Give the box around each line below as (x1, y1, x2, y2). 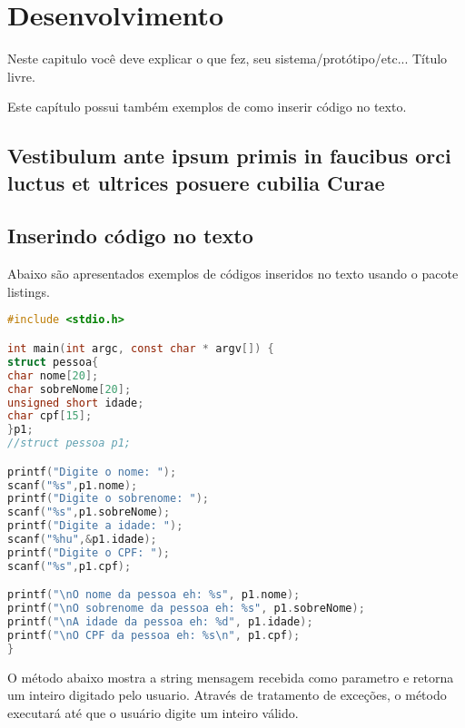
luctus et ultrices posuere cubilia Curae (7, 168, 385, 196)
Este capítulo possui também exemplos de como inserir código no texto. (7, 97, 407, 116)
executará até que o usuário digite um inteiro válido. (7, 703, 299, 722)
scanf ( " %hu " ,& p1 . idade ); (7, 533, 157, 546)
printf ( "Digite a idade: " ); (7, 519, 183, 533)
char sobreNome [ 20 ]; (7, 382, 132, 396)
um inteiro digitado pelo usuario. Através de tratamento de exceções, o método (7, 685, 447, 704)
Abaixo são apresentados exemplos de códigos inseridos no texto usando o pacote (7, 264, 459, 283)
